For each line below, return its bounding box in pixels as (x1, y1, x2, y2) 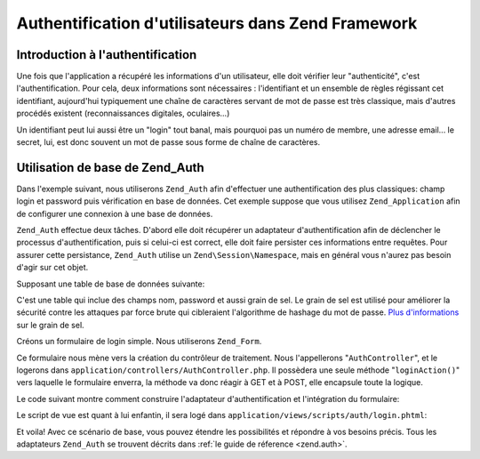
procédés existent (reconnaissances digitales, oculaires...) (16, 108, 230, 119)
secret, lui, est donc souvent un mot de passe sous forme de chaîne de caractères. (16, 137, 320, 148)
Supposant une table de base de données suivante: (16, 278, 205, 289)
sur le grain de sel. (16, 319, 84, 330)
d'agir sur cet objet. (16, 262, 89, 273)
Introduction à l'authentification (16, 47, 197, 62)
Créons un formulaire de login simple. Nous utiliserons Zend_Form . (16, 336, 262, 347)
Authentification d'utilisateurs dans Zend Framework (16, 13, 418, 33)
